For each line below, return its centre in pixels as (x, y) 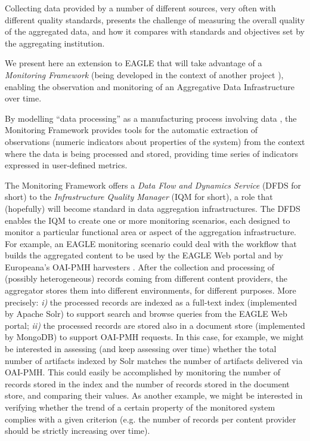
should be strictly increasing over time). (77, 431)
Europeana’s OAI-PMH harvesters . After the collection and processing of (140, 266)
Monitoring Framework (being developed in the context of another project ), (144, 74)
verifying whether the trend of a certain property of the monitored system (140, 407)
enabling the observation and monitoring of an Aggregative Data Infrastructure (150, 86)
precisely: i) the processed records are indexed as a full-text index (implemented (151, 302)
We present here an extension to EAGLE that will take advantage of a (134, 63)
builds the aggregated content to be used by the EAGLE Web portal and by (144, 255)
